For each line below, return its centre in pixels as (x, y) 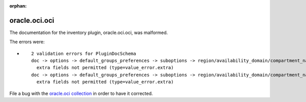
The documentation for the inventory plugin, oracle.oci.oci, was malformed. (89, 32)
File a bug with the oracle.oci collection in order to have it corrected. (81, 93)
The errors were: (27, 42)
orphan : (18, 6)
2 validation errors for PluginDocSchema (84, 54)
